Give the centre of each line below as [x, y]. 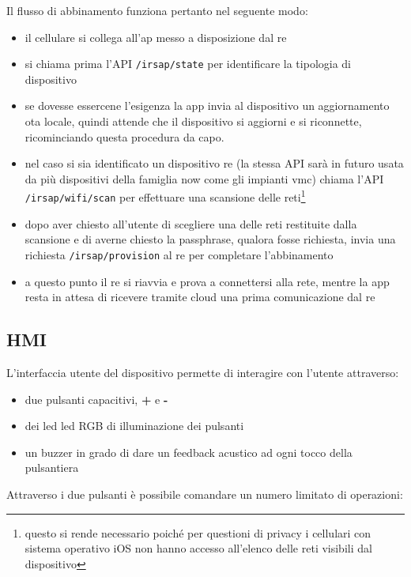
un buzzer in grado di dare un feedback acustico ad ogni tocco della [189, 452]
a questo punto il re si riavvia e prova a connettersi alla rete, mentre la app [207, 281]
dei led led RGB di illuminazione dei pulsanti [134, 426]
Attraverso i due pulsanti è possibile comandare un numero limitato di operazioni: [205, 494]
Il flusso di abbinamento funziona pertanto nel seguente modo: [157, 10]
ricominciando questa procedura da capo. [124, 136]
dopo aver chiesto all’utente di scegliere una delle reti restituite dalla [191, 223]
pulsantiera [52, 468]
